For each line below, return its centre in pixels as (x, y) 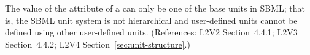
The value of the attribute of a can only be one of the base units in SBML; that (155, 8)
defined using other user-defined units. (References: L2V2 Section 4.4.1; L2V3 (151, 32)
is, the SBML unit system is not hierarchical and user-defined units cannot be (151, 20)
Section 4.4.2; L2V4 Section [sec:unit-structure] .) (98, 44)
